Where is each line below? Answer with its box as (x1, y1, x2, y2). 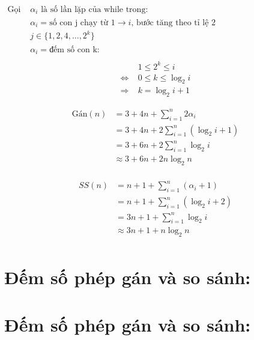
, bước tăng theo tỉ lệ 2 (131, 18, 216, 27)
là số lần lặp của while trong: (41, 5, 148, 14)
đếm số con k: (49, 45, 100, 54)
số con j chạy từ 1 (49, 18, 115, 27)
